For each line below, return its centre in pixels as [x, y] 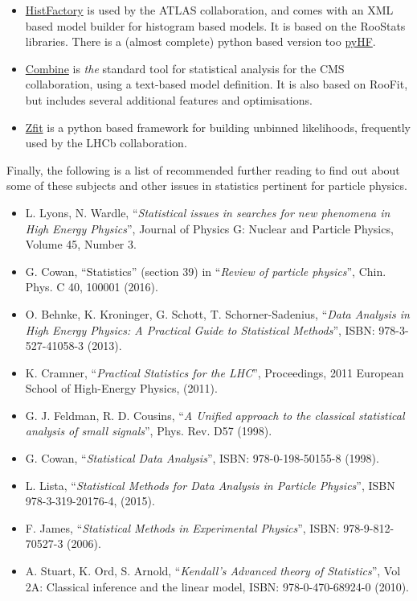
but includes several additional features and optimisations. [169, 99]
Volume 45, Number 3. [81, 244]
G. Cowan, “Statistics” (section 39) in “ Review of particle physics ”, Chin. [206, 271]
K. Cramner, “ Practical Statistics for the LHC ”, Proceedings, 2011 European [215, 372]
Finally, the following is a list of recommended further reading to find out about [203, 169]
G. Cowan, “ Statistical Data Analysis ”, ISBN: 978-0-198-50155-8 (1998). [202, 458]
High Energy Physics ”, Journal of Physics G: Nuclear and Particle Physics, [209, 228]
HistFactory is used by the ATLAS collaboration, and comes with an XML [209, 10]
